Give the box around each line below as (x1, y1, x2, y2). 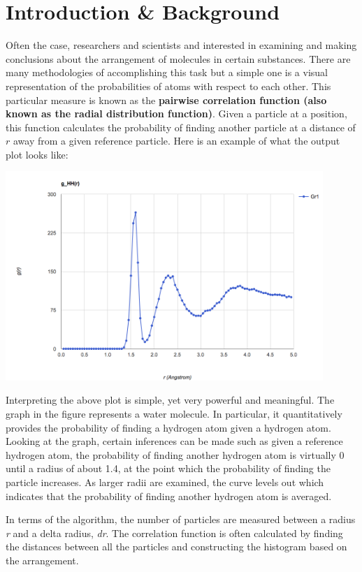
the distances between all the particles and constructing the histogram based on (6, 539, 347, 554)
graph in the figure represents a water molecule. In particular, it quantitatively (6, 406, 342, 421)
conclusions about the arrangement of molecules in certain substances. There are (6, 51, 351, 66)
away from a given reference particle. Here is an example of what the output (13, 133, 340, 148)
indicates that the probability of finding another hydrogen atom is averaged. (6, 488, 332, 503)
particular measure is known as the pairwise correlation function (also (6, 92, 327, 107)
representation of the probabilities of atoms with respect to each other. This (6, 78, 331, 93)
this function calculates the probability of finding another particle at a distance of (6, 119, 356, 134)
